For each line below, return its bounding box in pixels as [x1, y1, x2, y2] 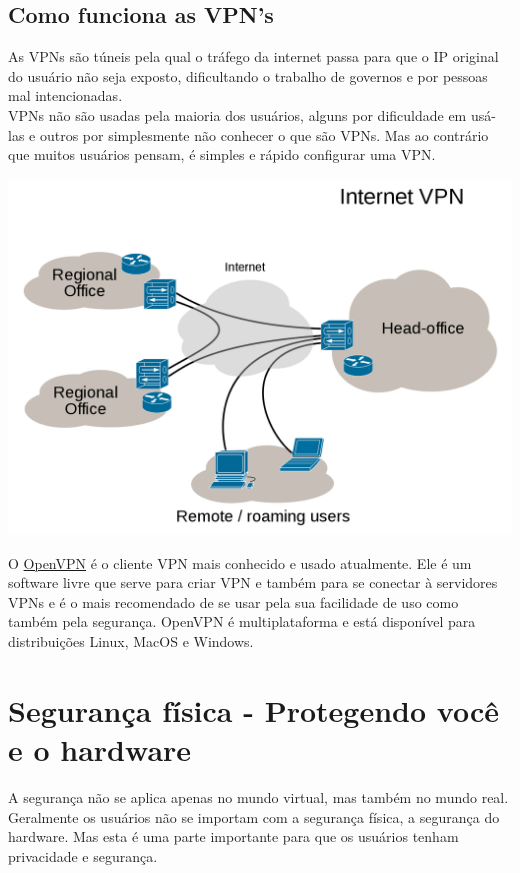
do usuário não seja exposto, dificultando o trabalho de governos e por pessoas [8, 65, 488, 86]
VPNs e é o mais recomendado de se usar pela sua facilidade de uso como [8, 591, 459, 612]
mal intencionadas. [8, 85, 123, 106]
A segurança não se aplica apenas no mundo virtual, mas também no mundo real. [8, 786, 509, 807]
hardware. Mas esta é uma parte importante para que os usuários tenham [8, 826, 459, 847]
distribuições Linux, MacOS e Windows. [8, 631, 254, 652]
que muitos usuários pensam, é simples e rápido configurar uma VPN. [8, 144, 436, 165]
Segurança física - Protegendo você [8, 689, 499, 730]
